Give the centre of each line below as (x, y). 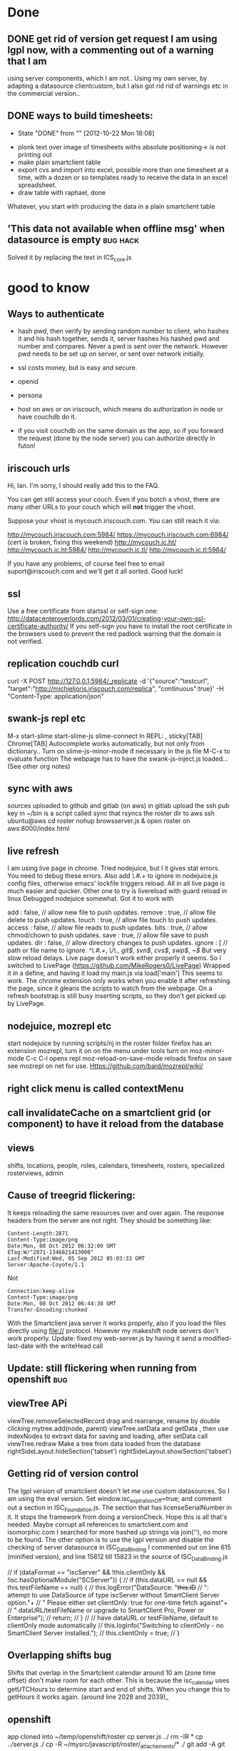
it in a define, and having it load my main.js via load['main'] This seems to (115, 973)
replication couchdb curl (63, 664)
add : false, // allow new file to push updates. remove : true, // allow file (112, 912)
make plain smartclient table (59, 162)
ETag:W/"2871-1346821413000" (51, 1252)
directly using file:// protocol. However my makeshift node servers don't (113, 1330)
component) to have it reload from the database (116, 1123)
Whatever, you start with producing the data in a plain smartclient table (111, 206)
